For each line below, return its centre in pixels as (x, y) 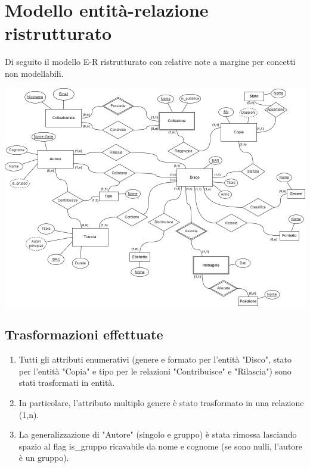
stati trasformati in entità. (67, 383)
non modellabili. (34, 73)
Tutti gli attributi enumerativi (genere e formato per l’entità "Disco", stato (155, 359)
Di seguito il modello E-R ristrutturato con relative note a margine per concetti (150, 62)
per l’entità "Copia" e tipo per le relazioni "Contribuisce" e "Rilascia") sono (155, 371)
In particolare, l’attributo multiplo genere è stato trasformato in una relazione (161, 403)
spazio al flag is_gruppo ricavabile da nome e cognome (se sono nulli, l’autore (161, 446)
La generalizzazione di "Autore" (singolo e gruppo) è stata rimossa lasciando (158, 434)
